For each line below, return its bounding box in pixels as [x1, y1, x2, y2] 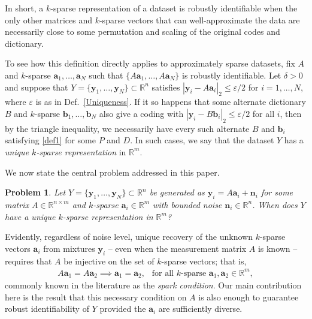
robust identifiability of [5, 302, 89, 315]
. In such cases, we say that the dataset [130, 134, 274, 146]
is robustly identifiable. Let [182, 68, 281, 81]
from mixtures [43, 242, 95, 254]
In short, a [5, 2, 44, 14]
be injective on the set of [63, 254, 155, 267]
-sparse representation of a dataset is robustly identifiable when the [50, 2, 298, 14]
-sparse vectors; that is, [161, 254, 247, 267]
